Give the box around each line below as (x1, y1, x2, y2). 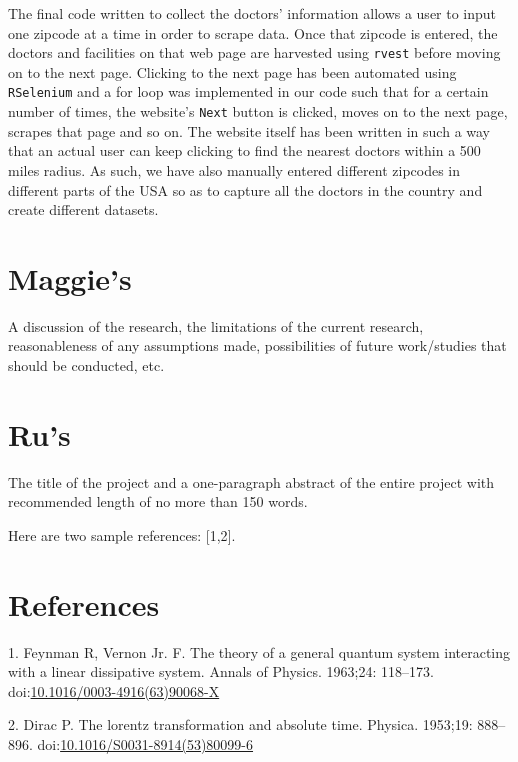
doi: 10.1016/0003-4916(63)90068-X (8, 680, 220, 701)
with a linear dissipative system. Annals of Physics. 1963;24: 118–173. (8, 661, 434, 682)
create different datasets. (8, 199, 159, 220)
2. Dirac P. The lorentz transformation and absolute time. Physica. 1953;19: (8, 714, 473, 735)
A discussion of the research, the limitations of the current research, (8, 315, 424, 336)
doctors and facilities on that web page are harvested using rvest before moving (8, 42, 501, 63)
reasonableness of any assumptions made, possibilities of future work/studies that (8, 335, 507, 356)
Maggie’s (8, 257, 132, 298)
